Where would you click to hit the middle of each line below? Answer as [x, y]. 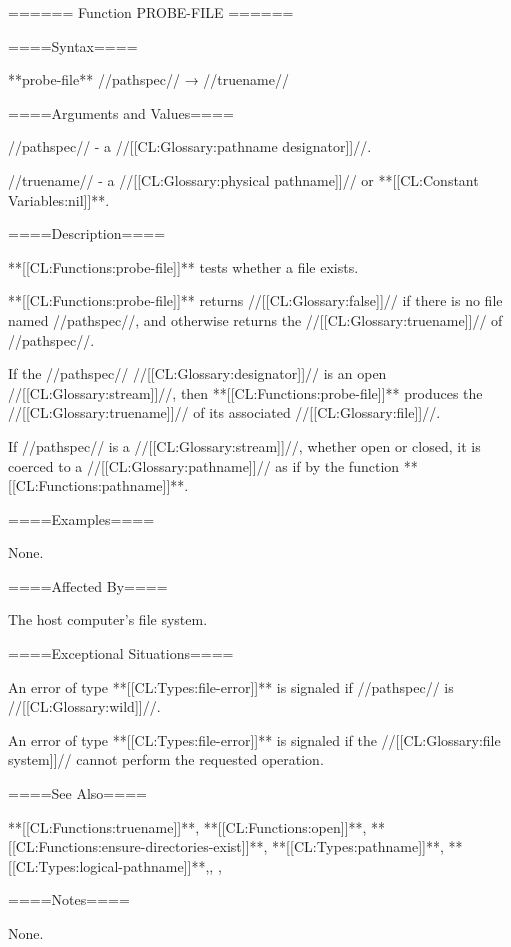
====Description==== [87, 233]
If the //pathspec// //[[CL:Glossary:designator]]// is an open [197, 373]
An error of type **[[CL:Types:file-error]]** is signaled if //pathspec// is [231, 686]
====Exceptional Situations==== [121, 653]
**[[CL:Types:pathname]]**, [358, 846]
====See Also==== [77, 793]
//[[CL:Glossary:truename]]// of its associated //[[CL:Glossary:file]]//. [224, 412]
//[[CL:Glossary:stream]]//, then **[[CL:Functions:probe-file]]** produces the [245, 392]
